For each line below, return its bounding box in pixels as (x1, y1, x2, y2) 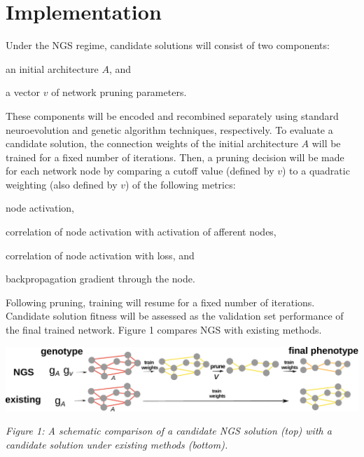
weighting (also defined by (6, 177, 118, 191)
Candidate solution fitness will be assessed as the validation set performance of (6, 308, 344, 323)
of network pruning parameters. (51, 85, 187, 100)
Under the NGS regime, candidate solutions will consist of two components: (6, 38, 330, 53)
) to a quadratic (282, 163, 350, 178)
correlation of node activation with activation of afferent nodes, (6, 224, 276, 239)
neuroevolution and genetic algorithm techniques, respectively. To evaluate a (6, 122, 333, 137)
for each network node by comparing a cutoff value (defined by (6, 163, 274, 178)
